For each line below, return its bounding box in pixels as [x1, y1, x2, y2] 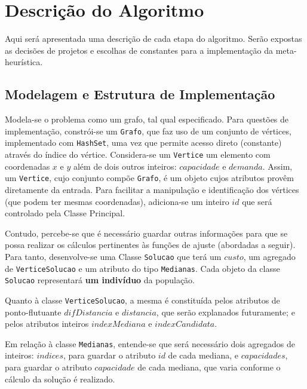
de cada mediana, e [168, 349, 239, 362]
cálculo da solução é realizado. [5, 372, 115, 385]
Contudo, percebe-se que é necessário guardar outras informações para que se [5, 226, 288, 239]
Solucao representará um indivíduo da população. [5, 274, 195, 286]
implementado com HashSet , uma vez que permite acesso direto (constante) [5, 136, 282, 149]
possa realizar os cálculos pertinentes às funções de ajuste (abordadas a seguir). [5, 238, 296, 251]
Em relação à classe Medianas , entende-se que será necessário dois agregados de [5, 337, 295, 350]
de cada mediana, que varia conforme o [137, 360, 281, 373]
